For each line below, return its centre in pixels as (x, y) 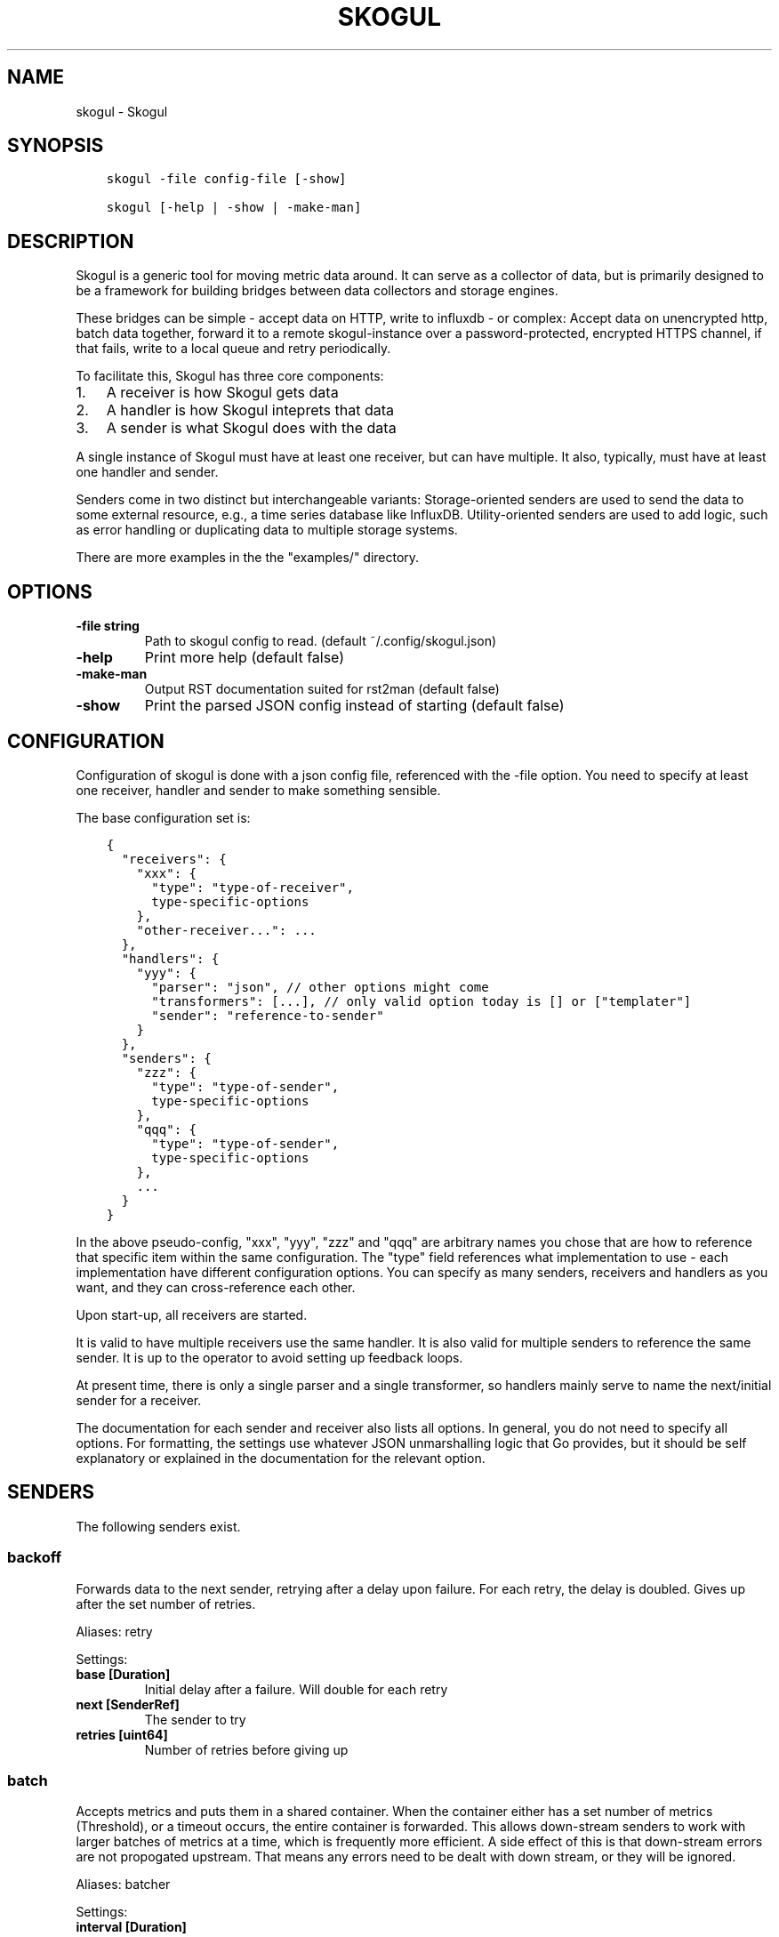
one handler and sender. (147, 472)
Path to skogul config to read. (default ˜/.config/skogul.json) (321, 641)
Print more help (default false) (245, 658)
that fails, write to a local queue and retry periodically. (233, 349)
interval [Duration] (131, 1927)
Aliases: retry (114, 1631)
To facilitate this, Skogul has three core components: (230, 376)
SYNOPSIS (56, 146)
